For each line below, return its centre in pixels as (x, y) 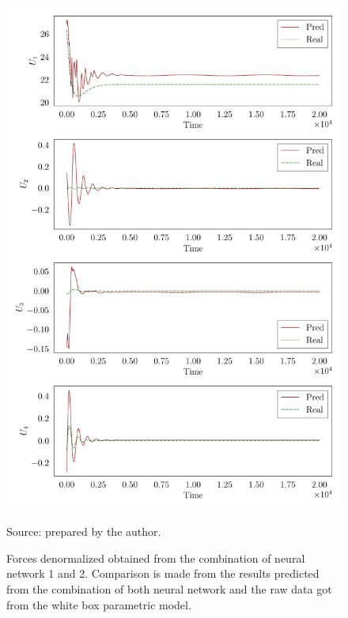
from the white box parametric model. (99, 604)
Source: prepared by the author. (84, 531)
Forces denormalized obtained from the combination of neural (156, 558)
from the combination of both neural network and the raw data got (169, 588)
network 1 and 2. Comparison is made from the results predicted (163, 573)
